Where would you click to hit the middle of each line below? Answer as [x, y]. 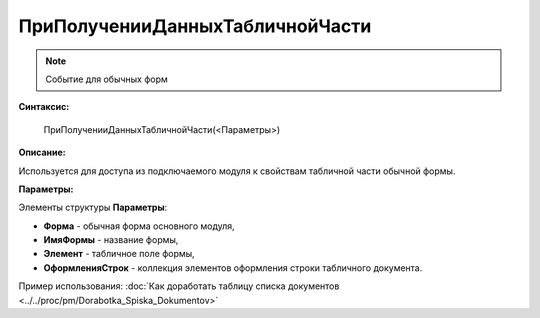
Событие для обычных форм [107, 79]
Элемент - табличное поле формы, [119, 254]
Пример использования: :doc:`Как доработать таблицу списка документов [179, 286]
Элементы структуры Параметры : [93, 207]
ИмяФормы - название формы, [111, 240]
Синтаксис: [44, 107]
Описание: [42, 152]
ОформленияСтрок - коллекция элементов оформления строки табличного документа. [233, 267]
